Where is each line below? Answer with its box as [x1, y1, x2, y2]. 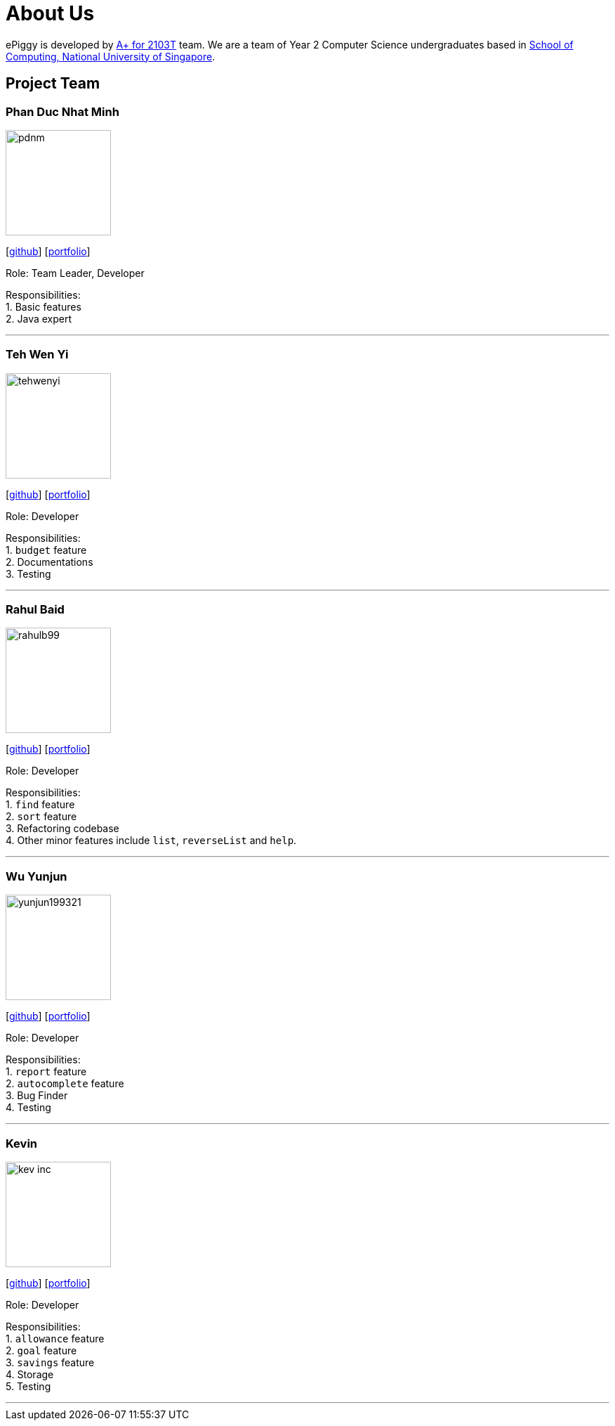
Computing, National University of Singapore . [6, 50, 216, 63]
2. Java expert [6, 312, 72, 325]
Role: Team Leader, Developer [6, 266, 145, 279]
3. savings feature [6, 1356, 95, 1368]
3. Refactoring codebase [6, 822, 119, 835]
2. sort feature [6, 810, 77, 823]
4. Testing [6, 1101, 51, 1114]
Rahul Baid [6, 602, 65, 617]
